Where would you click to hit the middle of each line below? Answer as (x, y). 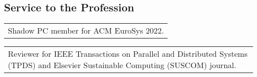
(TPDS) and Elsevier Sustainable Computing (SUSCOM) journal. (122, 65)
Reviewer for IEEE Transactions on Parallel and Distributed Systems (128, 54)
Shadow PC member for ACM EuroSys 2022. (86, 31)
